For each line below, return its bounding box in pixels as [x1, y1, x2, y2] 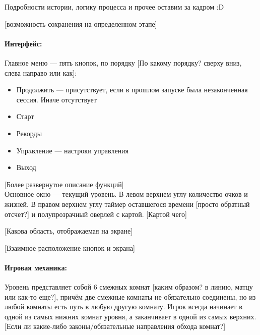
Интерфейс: [5, 38, 42, 48]
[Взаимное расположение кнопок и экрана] [5, 242, 135, 253]
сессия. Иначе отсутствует [16, 94, 97, 104]
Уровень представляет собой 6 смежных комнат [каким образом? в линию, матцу [5, 282, 253, 292]
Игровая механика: [5, 262, 67, 272]
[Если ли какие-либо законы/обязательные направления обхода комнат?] [5, 321, 226, 331]
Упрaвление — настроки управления [16, 145, 129, 155]
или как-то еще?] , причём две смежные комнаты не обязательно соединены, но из [5, 291, 256, 302]
